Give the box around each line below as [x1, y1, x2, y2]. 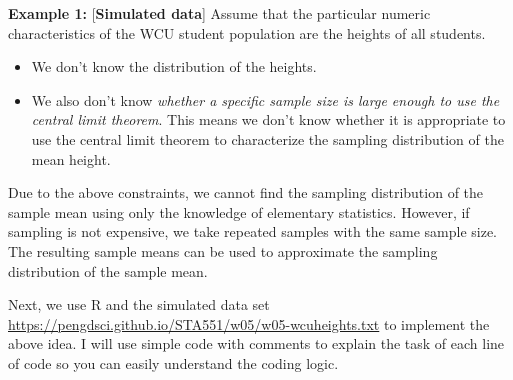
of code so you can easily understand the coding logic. [8, 352, 339, 373]
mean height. [31, 148, 111, 169]
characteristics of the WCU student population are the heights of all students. [8, 22, 486, 43]
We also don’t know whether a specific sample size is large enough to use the [31, 89, 500, 110]
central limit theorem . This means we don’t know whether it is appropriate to [31, 109, 506, 130]
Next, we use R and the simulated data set [8, 294, 270, 315]
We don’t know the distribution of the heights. [31, 56, 317, 77]
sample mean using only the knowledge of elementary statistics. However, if [8, 201, 470, 222]
